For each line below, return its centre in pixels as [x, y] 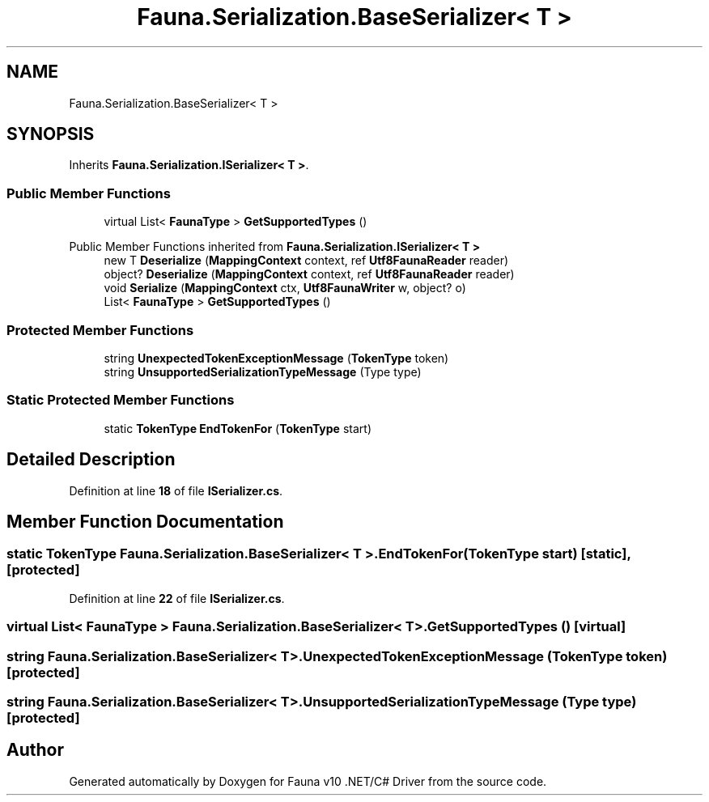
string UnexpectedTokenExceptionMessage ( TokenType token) [276, 358]
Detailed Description [91, 460]
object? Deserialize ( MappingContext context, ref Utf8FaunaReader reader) [309, 274]
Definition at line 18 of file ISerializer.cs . [176, 490]
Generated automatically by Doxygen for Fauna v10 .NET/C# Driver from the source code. [308, 781]
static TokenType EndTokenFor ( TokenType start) [238, 428]
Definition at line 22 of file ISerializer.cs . [177, 598]
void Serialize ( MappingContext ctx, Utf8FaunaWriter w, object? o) [285, 288]
